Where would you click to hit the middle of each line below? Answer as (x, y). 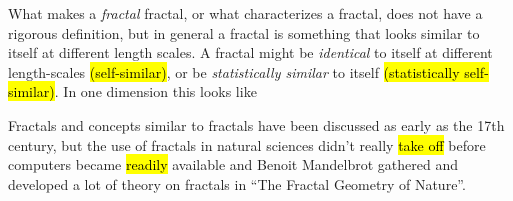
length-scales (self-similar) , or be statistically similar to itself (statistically (234, 71)
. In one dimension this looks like (155, 91)
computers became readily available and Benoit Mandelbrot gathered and (233, 164)
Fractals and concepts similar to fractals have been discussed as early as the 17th (256, 124)
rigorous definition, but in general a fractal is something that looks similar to (244, 32)
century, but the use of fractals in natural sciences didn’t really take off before (247, 144)
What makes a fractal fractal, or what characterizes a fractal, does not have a (245, 13)
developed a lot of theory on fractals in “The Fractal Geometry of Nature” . (237, 183)
